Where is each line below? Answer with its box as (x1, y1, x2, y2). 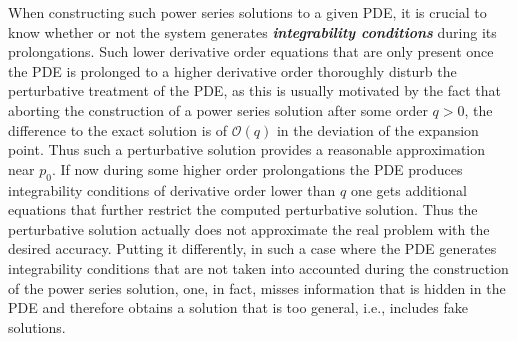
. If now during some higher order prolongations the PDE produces (51, 158, 463, 179)
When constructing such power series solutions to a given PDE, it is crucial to (8, 2, 487, 22)
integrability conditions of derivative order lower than (8, 179, 336, 200)
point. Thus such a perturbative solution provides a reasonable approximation (8, 139, 486, 160)
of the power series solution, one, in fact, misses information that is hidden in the (8, 277, 506, 298)
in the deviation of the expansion (276, 119, 479, 140)
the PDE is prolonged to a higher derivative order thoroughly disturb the (8, 60, 457, 81)
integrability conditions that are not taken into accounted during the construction (8, 257, 509, 278)
